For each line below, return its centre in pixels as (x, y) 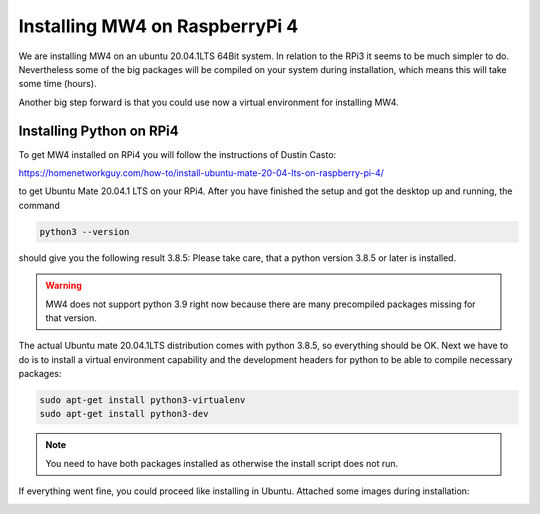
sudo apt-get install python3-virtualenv (142, 400)
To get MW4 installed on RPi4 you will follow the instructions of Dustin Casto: (177, 154)
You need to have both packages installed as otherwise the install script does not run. (222, 463)
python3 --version (84, 231)
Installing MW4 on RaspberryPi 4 (158, 26)
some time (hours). (57, 84)
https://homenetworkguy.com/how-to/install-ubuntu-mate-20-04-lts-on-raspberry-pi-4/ (201, 173)
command (39, 205)
